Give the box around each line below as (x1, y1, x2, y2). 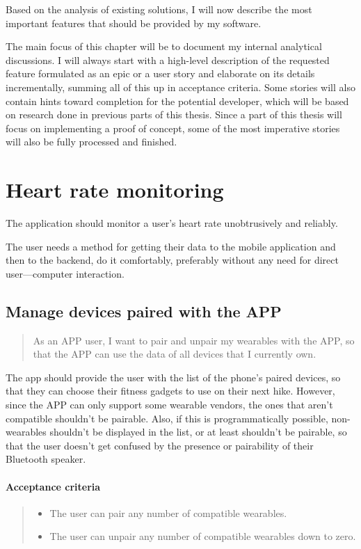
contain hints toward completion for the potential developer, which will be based (6, 93, 349, 108)
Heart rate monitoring (6, 175, 224, 204)
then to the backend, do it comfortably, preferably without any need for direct (6, 253, 339, 267)
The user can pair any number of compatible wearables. (49, 505, 287, 520)
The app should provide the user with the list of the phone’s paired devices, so (6, 369, 341, 384)
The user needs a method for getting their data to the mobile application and (6, 239, 336, 253)
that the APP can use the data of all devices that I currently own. (33, 347, 316, 361)
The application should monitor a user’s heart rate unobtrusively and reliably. (6, 216, 338, 230)
